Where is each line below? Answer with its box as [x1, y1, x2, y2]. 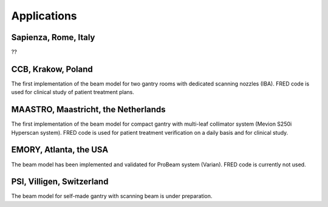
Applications [11, 9, 77, 22]
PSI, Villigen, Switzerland [11, 177, 109, 187]
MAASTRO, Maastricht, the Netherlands [11, 104, 166, 115]
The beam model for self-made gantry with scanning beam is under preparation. [11, 192, 213, 200]
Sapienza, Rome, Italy [11, 32, 95, 42]
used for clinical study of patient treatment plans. [11, 89, 135, 96]
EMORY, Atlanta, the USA [11, 144, 109, 155]
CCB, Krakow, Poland [11, 64, 94, 74]
